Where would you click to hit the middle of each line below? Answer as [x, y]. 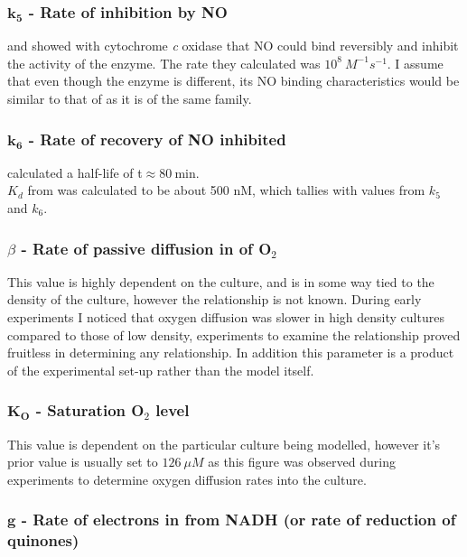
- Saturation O [90, 410]
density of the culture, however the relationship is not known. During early [215, 299]
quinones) [43, 540]
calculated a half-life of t [75, 172]
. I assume [415, 63]
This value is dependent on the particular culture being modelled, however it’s [224, 444]
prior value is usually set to [83, 462]
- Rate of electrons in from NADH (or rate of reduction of [238, 520]
